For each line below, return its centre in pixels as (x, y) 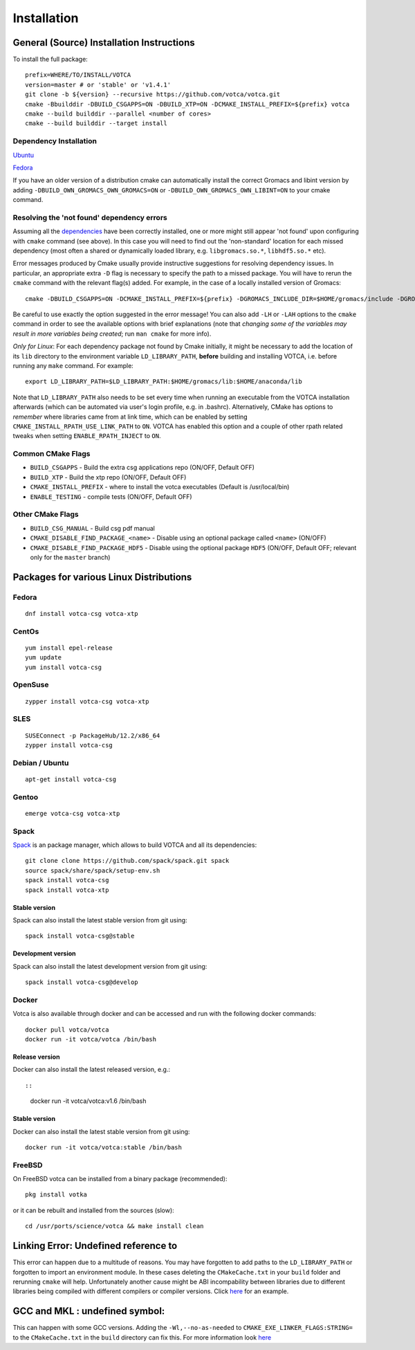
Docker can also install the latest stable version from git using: (101, 1131)
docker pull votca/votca (67, 1030)
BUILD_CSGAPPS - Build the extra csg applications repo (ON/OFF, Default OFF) (142, 468)
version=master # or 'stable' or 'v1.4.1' (98, 84)
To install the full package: (50, 60)
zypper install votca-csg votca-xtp (87, 701)
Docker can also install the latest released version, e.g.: (92, 1070)
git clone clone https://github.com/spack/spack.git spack (127, 861)
